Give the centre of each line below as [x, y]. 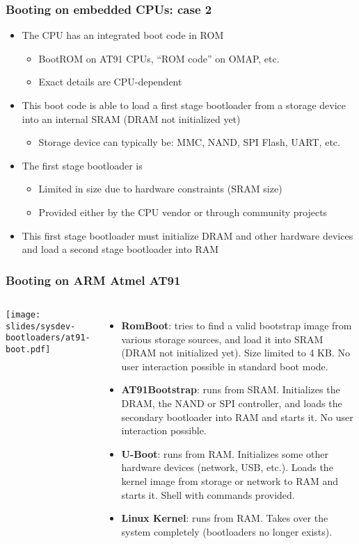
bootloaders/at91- [48, 338]
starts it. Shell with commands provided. [208, 494]
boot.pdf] [28, 349]
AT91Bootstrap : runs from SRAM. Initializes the [231, 389]
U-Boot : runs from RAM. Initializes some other [225, 453]
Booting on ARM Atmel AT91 [93, 280]
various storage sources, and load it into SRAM [222, 339]
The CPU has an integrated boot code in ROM [123, 35]
